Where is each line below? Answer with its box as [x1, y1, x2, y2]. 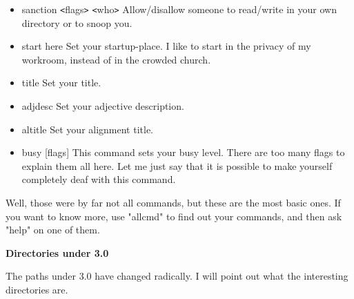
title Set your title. [21, 75, 101, 90]
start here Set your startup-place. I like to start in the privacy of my [21, 39, 311, 53]
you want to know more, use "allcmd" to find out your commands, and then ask [6, 209, 342, 223]
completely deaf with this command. [21, 172, 176, 186]
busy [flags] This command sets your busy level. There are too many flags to [21, 145, 345, 160]
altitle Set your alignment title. [21, 122, 154, 136]
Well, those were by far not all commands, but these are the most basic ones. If [6, 195, 341, 209]
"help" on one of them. [6, 222, 100, 237]
